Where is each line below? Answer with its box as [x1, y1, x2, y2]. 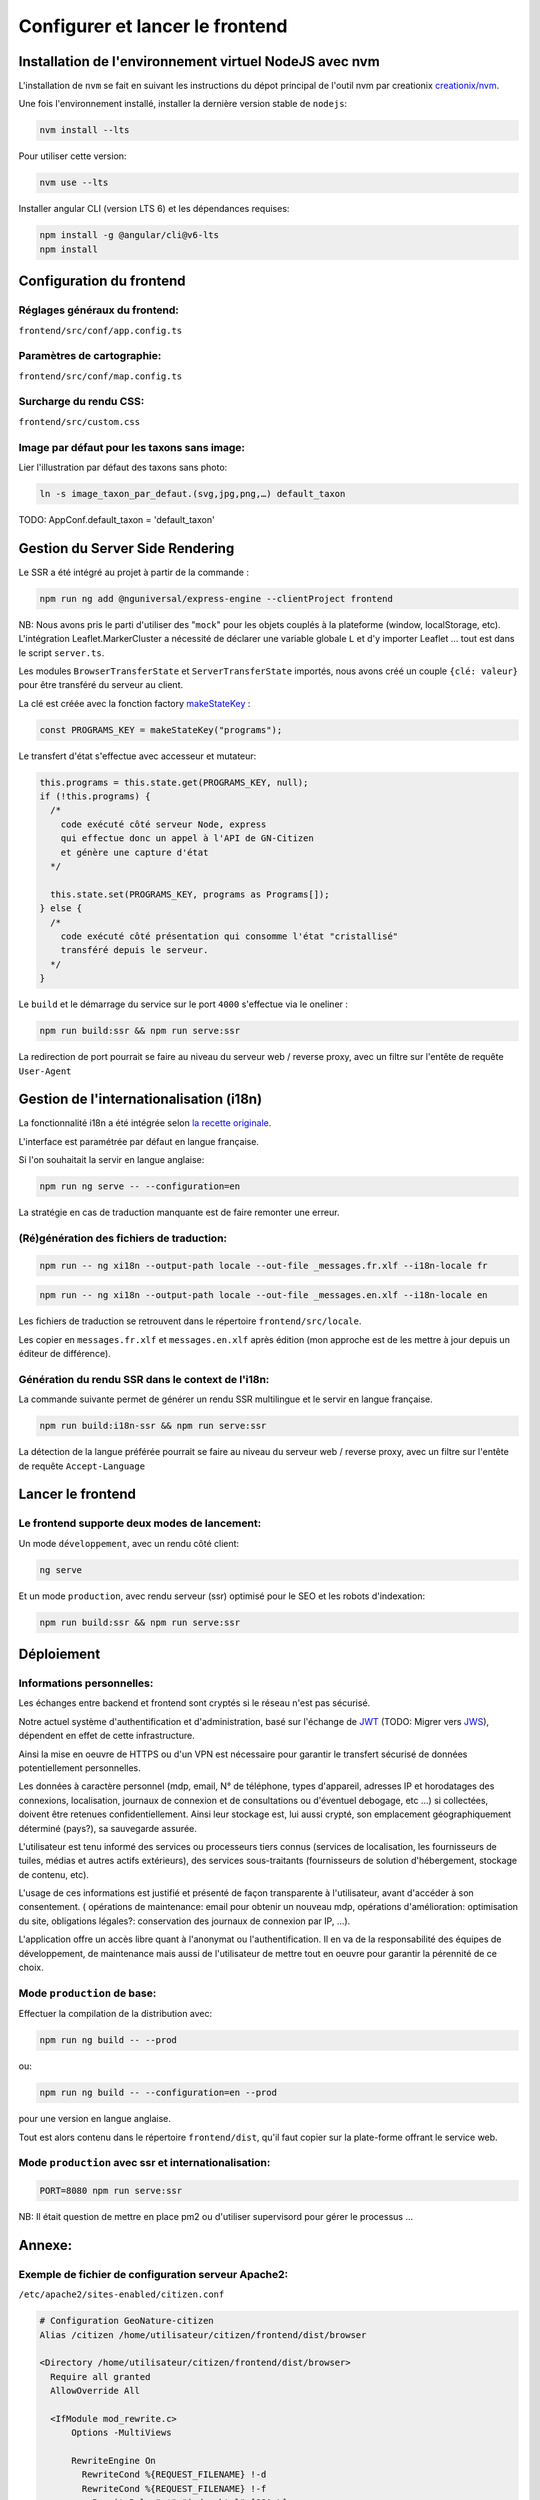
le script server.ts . [18, 646, 105, 659]
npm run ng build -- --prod [39, 2035, 177, 2046]
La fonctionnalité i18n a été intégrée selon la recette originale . [18, 1117, 272, 1129]
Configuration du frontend [18, 273, 186, 290]
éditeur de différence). [18, 1348, 112, 1360]
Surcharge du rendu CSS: [18, 395, 145, 409]
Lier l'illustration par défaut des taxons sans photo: [18, 461, 228, 473]
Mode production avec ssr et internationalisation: [18, 2156, 271, 2170]
